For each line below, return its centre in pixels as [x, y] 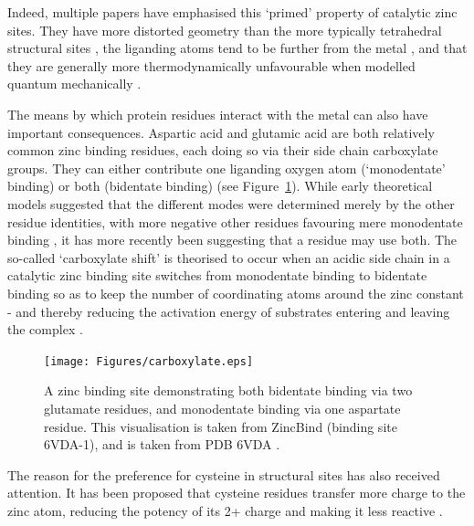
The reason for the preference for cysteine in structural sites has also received [224, 474]
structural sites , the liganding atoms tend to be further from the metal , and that [237, 48]
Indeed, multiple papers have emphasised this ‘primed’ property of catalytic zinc [232, 12]
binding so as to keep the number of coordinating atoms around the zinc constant [236, 293]
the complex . [45, 329]
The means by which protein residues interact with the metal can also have [218, 114]
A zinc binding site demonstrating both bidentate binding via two [228, 390]
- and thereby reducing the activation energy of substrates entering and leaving [229, 311]
